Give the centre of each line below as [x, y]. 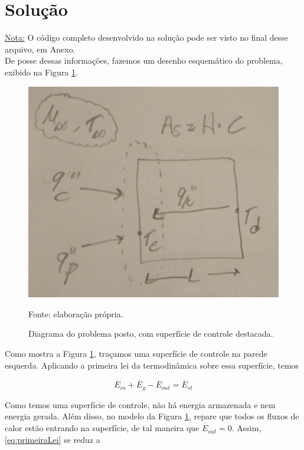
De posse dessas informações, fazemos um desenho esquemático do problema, [144, 60]
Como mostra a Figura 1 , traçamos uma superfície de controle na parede [136, 354]
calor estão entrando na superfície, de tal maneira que [102, 428]
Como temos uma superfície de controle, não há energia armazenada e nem [140, 404]
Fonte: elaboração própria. [76, 313]
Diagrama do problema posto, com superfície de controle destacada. [151, 334]
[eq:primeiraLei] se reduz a [53, 439]
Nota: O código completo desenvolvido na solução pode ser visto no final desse [146, 37]
